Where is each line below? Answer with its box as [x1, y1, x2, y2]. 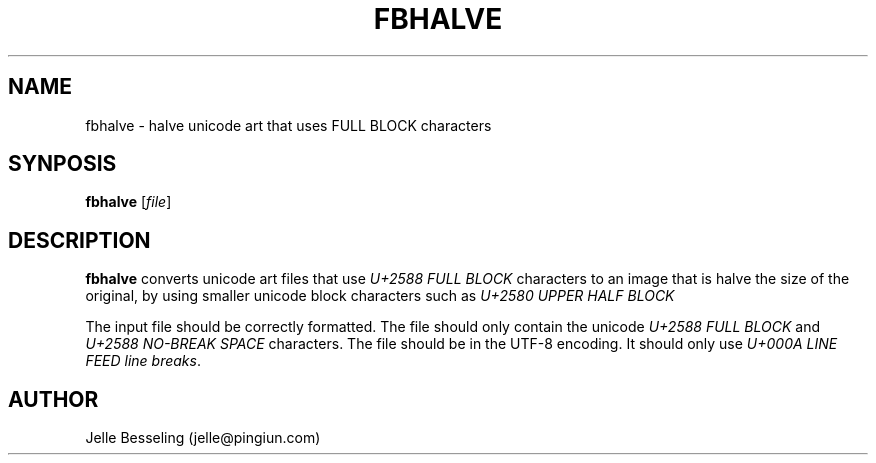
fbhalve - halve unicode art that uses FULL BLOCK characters [85, 116, 492, 134]
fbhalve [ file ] [85, 193, 172, 211]
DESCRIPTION [8, 227, 151, 253]
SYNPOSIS [8, 151, 117, 177]
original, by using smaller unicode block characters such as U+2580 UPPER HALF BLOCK [85, 287, 675, 305]
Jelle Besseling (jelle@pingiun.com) [85, 429, 321, 447]
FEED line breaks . [85, 352, 201, 370]
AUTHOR [8, 386, 99, 412]
